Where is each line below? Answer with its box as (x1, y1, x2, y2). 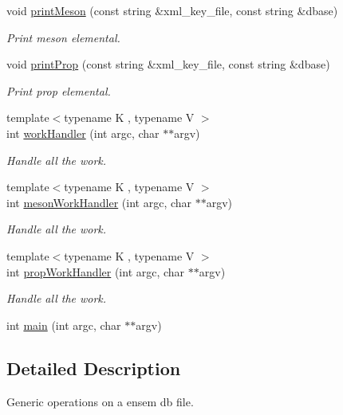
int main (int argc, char (6, 316, 121, 333)
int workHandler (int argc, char (6, 124, 160, 141)
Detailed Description (6, 355, 181, 380)
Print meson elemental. (6, 29, 120, 45)
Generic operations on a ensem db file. (6, 393, 194, 409)
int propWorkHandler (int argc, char (6, 263, 185, 280)
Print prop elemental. (6, 82, 111, 99)
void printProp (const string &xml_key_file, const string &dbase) (6, 56, 330, 72)
